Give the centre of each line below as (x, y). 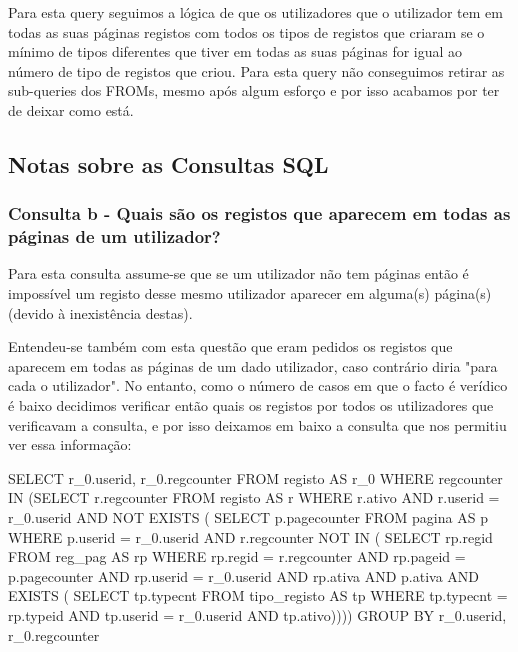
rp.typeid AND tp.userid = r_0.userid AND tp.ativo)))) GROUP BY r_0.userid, (257, 614)
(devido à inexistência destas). (100, 312)
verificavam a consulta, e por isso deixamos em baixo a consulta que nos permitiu (257, 424)
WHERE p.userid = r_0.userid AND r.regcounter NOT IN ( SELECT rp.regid (250, 536)
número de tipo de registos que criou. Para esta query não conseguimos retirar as (256, 70)
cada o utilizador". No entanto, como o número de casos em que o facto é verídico (258, 385)
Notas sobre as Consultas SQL (168, 163)
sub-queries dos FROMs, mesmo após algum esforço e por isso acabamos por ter (254, 90)
